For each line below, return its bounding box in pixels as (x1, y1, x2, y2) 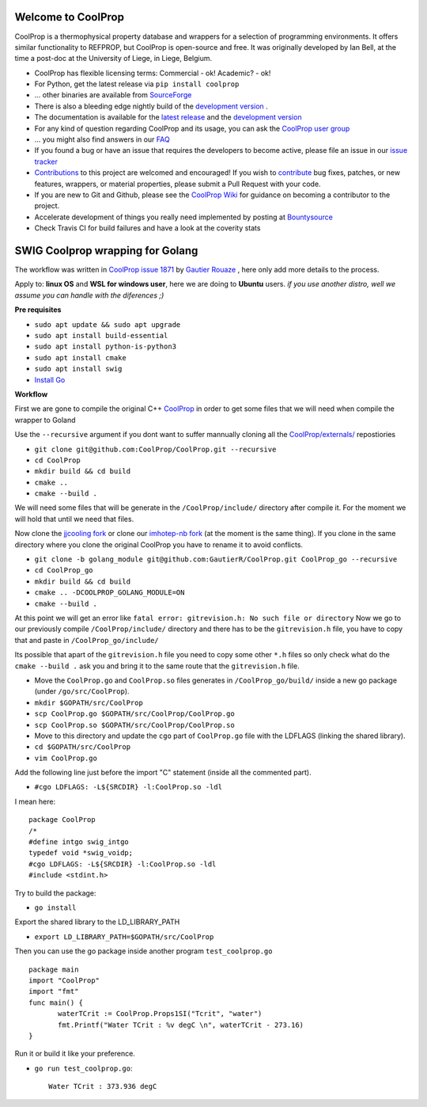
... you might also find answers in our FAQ (34, 135, 170, 144)
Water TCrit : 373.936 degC (48, 1082, 157, 1091)
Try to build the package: (14, 888, 96, 898)
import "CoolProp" (28, 976, 100, 985)
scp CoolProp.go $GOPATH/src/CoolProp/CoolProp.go (34, 709, 235, 718)
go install (34, 903, 77, 912)
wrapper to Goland (14, 415, 76, 424)
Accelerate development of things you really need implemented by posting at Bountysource (34, 212, 334, 222)
